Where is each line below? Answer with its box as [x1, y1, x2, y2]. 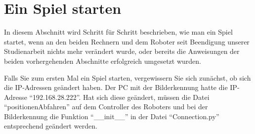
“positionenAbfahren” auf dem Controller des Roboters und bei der [4, 101, 208, 112]
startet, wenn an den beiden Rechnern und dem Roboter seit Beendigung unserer [4, 36, 250, 46]
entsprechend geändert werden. [4, 121, 97, 131]
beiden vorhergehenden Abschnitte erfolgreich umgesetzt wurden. [4, 55, 201, 66]
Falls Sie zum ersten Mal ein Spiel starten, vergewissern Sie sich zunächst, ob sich [4, 72, 251, 83]
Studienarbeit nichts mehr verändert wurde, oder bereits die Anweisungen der [4, 46, 240, 56]
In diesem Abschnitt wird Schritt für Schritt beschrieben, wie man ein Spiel [4, 27, 233, 37]
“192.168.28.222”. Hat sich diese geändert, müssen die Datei [29, 91, 210, 102]
